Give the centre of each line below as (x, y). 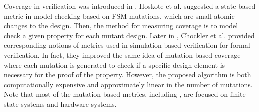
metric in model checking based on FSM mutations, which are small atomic (119, 16)
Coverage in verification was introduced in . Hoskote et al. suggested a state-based (130, 6)
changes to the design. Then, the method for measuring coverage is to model (121, 26)
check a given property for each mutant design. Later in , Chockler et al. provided (129, 35)
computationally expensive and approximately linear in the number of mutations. (128, 84)
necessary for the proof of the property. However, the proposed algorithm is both (128, 74)
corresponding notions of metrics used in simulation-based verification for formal (127, 45)
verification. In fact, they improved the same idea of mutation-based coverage (122, 55)
